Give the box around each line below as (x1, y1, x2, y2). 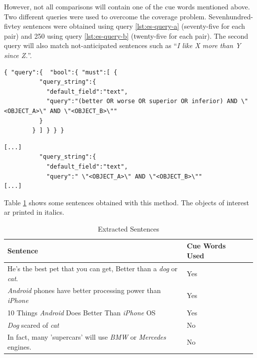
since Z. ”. (4, 50, 32, 60)
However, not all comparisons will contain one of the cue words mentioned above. (4, 1, 250, 11)
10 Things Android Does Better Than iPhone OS (7, 307, 156, 317)
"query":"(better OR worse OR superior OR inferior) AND (46, 98, 238, 105)
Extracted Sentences (98, 223, 159, 234)
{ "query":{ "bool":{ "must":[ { (4, 68, 118, 76)
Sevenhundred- (209, 11, 253, 21)
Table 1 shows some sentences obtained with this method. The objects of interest (4, 197, 250, 207)
